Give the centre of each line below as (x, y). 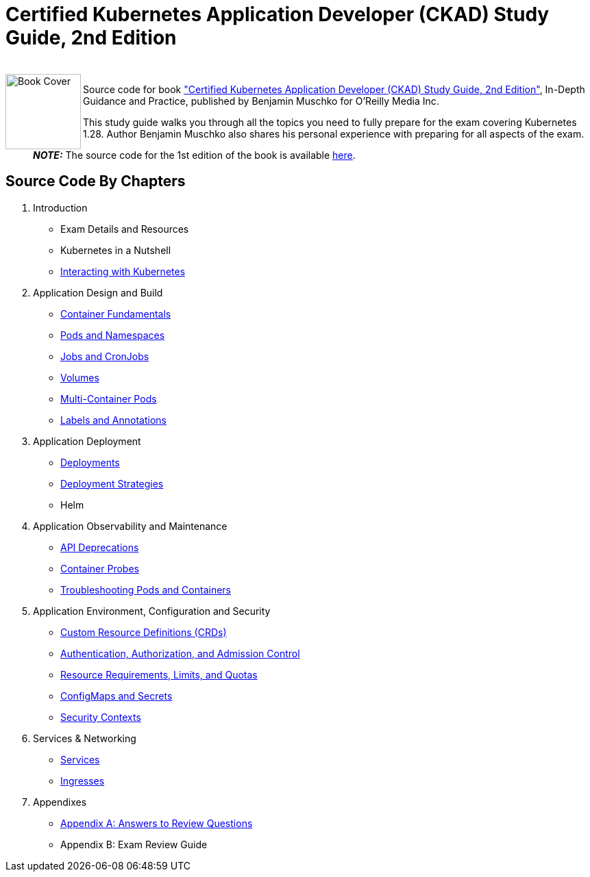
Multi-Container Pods (109, 398)
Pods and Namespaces (113, 335)
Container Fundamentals (116, 314)
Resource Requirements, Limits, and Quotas (159, 674)
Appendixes (60, 802)
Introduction (60, 207)
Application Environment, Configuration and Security (152, 611)
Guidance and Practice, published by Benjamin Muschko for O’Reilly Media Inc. (261, 101)
